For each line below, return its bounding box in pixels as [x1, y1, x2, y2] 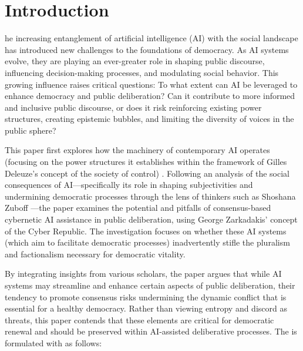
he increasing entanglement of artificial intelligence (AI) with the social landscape [5, 32, 298, 44]
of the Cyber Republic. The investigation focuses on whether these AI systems [5, 224, 287, 237]
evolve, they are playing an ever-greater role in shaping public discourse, [5, 55, 265, 67]
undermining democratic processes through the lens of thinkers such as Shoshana [5, 190, 296, 202]
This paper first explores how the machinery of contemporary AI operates [5, 144, 270, 156]
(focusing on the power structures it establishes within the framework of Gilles [5, 155, 287, 168]
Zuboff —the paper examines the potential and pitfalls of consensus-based [5, 201, 271, 214]
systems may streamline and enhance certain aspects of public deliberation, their [5, 279, 295, 291]
